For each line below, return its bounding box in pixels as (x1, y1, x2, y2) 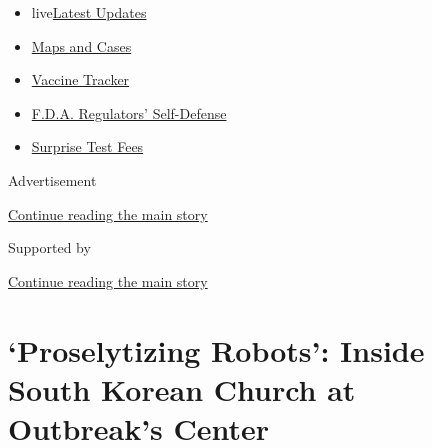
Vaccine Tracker (31, 69, 130, 90)
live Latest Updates (31, 2, 147, 22)
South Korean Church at (8, 368, 356, 409)
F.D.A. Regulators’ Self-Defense (31, 102, 227, 123)
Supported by (8, 237, 91, 258)
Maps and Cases (31, 35, 132, 56)
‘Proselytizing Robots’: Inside (8, 329, 425, 370)
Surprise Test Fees (31, 136, 144, 157)
